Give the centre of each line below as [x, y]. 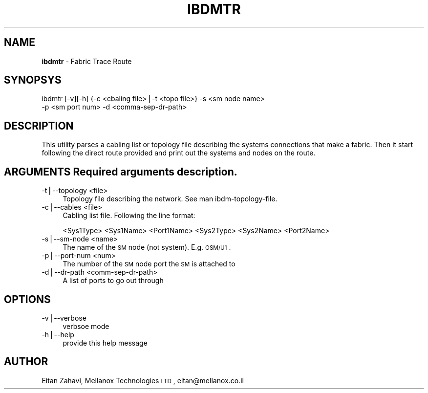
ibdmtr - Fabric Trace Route [87, 61]
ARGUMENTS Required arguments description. [121, 172]
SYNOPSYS [33, 80]
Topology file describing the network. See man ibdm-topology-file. [170, 199]
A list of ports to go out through [113, 281]
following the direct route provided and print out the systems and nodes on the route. [179, 153]
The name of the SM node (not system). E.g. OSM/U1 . [147, 247]
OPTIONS [27, 299]
